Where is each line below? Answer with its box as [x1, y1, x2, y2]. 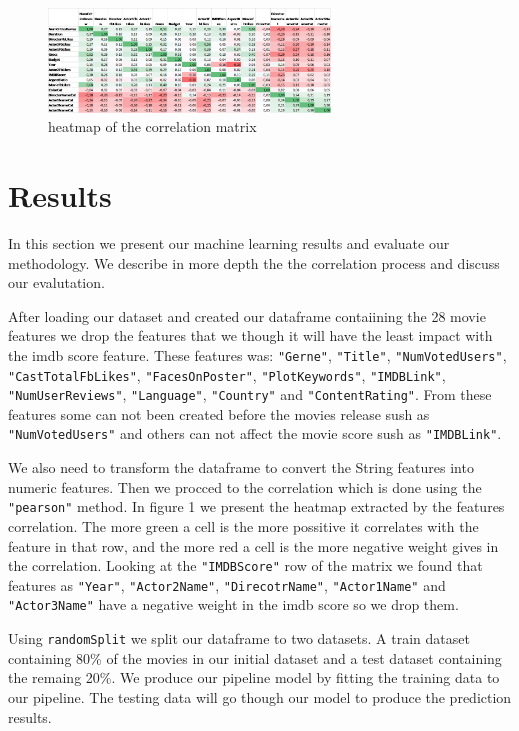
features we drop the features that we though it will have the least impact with [8, 325, 493, 346]
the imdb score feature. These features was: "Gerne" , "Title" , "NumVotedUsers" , [8, 344, 507, 365]
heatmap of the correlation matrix [48, 116, 257, 137]
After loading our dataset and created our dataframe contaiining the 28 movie [8, 305, 486, 326]
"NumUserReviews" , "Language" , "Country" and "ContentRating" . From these [8, 384, 492, 405]
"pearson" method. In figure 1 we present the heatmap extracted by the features [8, 496, 505, 517]
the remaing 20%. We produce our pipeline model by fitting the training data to [8, 667, 500, 688]
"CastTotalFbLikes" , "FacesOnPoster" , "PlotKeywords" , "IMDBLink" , [8, 364, 446, 385]
